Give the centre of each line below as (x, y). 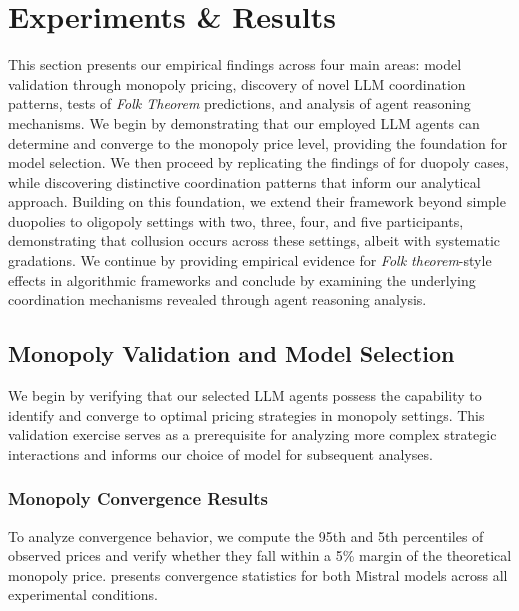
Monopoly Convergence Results (138, 498)
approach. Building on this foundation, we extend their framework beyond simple (257, 201)
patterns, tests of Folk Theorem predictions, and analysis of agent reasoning (239, 103)
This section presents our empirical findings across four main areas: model (235, 64)
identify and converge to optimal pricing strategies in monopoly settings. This (246, 414)
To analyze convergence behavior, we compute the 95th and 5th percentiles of (246, 535)
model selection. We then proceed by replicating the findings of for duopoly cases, (258, 162)
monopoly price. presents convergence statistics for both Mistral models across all (258, 574)
